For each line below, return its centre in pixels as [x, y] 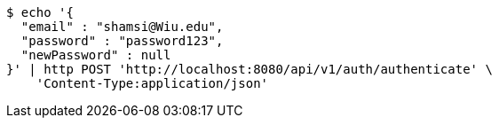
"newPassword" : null [96, 55]
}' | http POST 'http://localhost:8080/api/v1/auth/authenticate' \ [249, 69]
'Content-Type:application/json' [152, 83]
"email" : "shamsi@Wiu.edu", [122, 27]
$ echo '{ [40, 12]
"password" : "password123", [122, 41]
